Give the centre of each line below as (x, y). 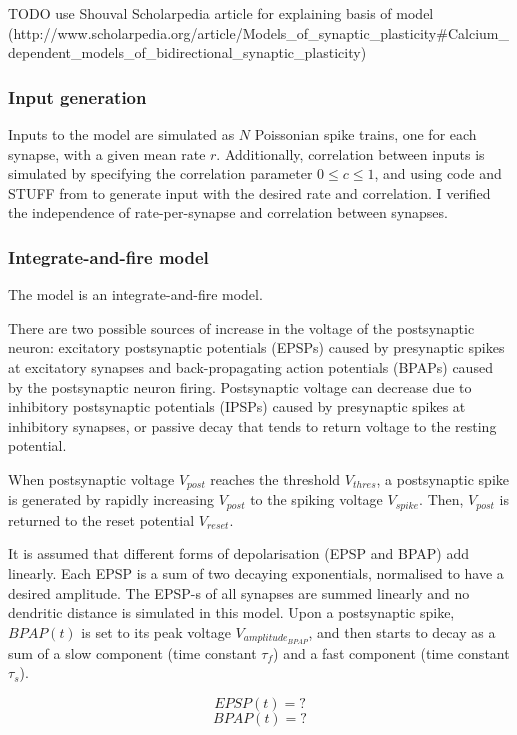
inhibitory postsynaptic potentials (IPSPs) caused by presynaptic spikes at (237, 406)
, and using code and (438, 173)
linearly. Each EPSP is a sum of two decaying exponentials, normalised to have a (256, 573)
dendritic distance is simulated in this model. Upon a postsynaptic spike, (231, 612)
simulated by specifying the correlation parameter (160, 173)
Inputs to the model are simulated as (121, 134)
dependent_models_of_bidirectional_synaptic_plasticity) (187, 52)
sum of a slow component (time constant (132, 652)
